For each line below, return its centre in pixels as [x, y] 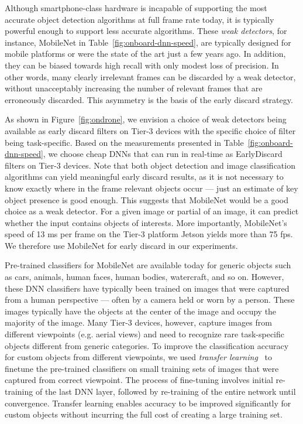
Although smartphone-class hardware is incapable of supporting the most [136, 8]
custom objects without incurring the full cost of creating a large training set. [144, 414]
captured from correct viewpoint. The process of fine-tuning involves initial [139, 380]
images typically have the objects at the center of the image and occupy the [141, 311]
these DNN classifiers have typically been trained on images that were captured [147, 288]
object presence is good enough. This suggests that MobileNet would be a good [147, 199]
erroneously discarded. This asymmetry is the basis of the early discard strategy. [149, 99]
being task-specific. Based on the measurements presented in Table [124, 142]
